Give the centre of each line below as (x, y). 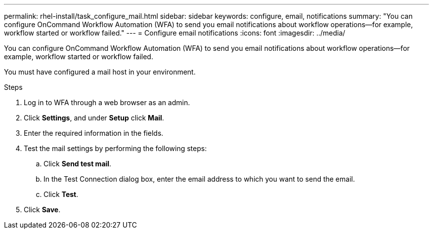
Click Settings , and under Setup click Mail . (94, 118)
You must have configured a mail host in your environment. (100, 72)
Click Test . (61, 194)
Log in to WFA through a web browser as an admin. (107, 102)
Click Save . (42, 210)
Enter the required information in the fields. (94, 133)
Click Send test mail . (78, 164)
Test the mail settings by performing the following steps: (115, 148)
